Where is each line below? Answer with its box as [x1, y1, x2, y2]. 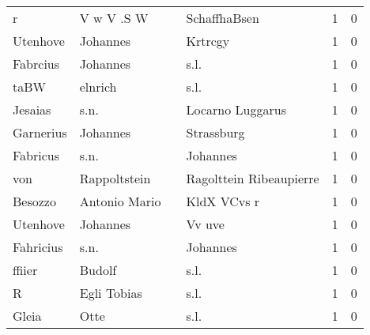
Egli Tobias [79, 284, 142, 302]
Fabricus [13, 146, 60, 164]
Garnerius [13, 123, 67, 141]
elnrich [79, 77, 117, 96]
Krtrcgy [186, 32, 230, 50]
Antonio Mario [79, 192, 161, 210]
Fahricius [13, 238, 63, 256]
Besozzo [13, 192, 56, 210]
